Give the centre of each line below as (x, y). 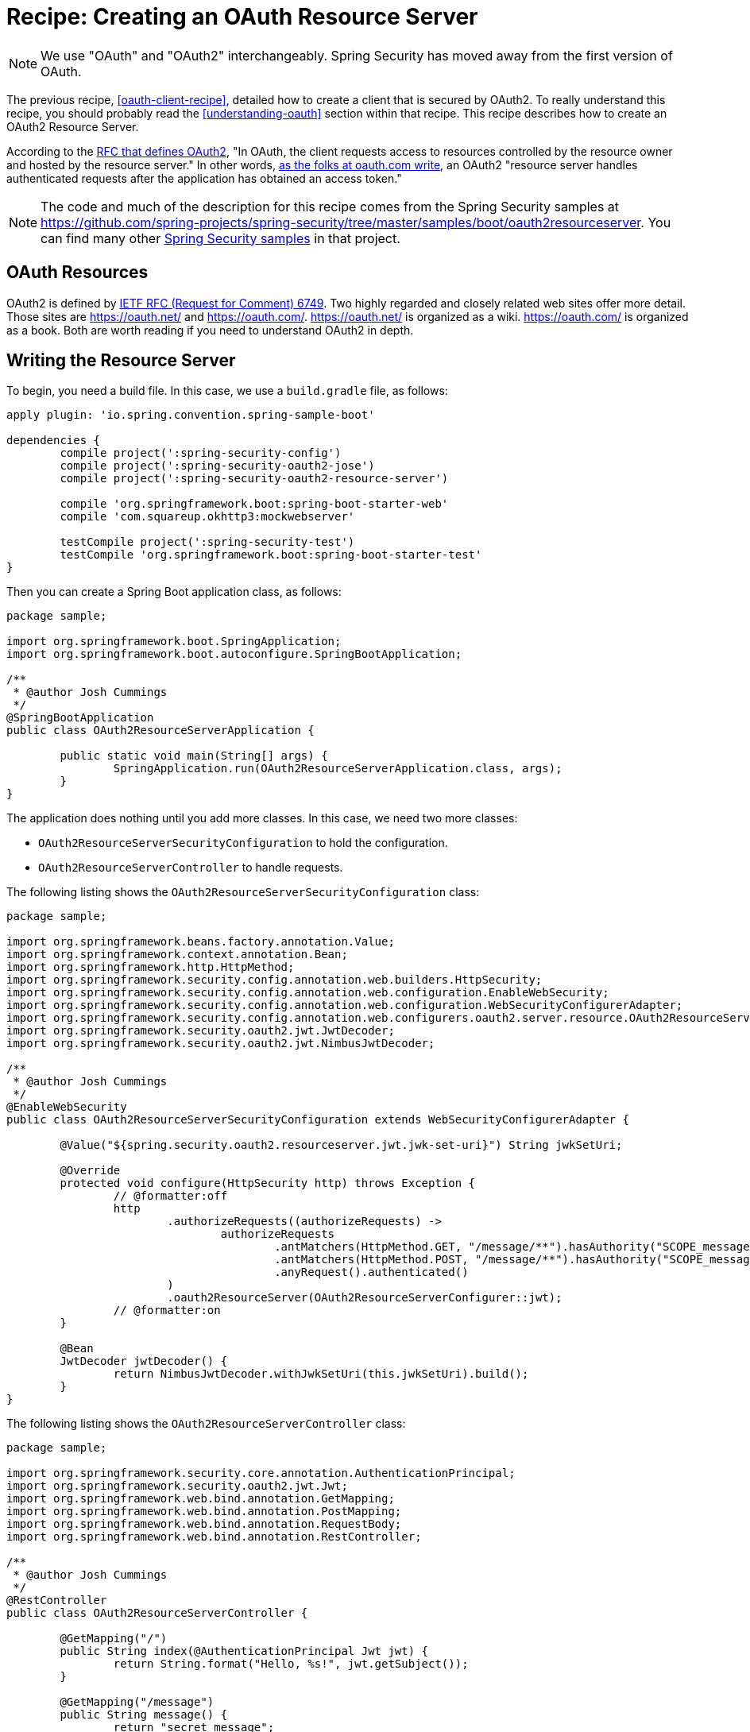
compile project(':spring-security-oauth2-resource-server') (254, 479)
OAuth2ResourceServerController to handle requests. (191, 868)
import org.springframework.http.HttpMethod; (151, 967)
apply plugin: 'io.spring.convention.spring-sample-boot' (191, 415)
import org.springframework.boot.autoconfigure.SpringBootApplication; (234, 654)
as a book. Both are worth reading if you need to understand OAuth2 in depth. (210, 330)
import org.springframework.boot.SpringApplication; (174, 642)
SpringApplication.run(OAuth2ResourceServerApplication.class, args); (338, 769)
